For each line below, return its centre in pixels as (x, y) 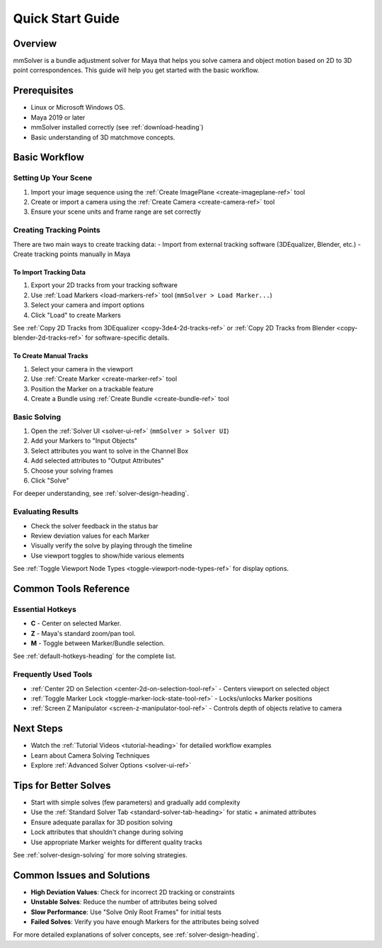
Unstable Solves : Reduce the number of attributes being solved (124, 902)
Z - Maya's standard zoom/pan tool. (83, 633)
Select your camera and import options (88, 305)
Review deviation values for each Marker (90, 536)
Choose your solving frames (72, 470)
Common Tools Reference (71, 588)
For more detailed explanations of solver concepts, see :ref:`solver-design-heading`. (136, 935)
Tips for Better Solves (62, 785)
